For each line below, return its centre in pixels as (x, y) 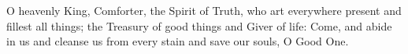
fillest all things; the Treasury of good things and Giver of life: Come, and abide (199, 25)
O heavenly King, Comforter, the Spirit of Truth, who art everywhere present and (204, 10)
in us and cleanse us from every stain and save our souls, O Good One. (178, 41)
